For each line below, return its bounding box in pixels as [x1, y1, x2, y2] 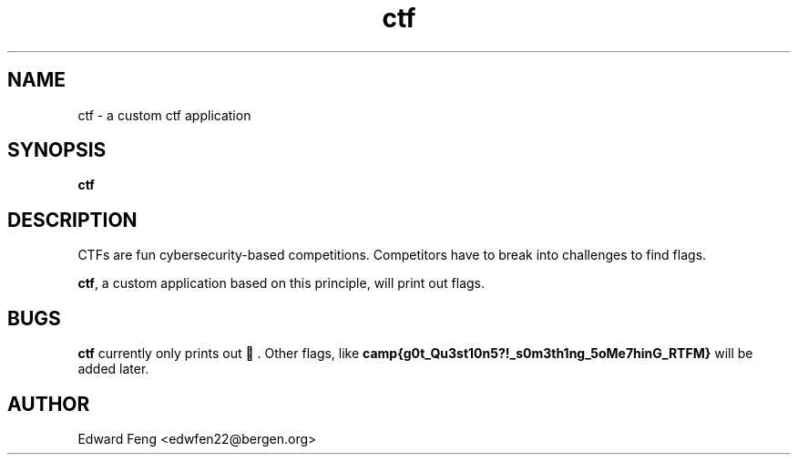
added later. [77, 361, 149, 377]
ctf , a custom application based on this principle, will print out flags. [77, 275, 486, 292]
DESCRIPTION [7, 208, 138, 231]
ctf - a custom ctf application [77, 107, 251, 123]
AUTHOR [7, 392, 90, 416]
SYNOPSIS [7, 139, 107, 162]
